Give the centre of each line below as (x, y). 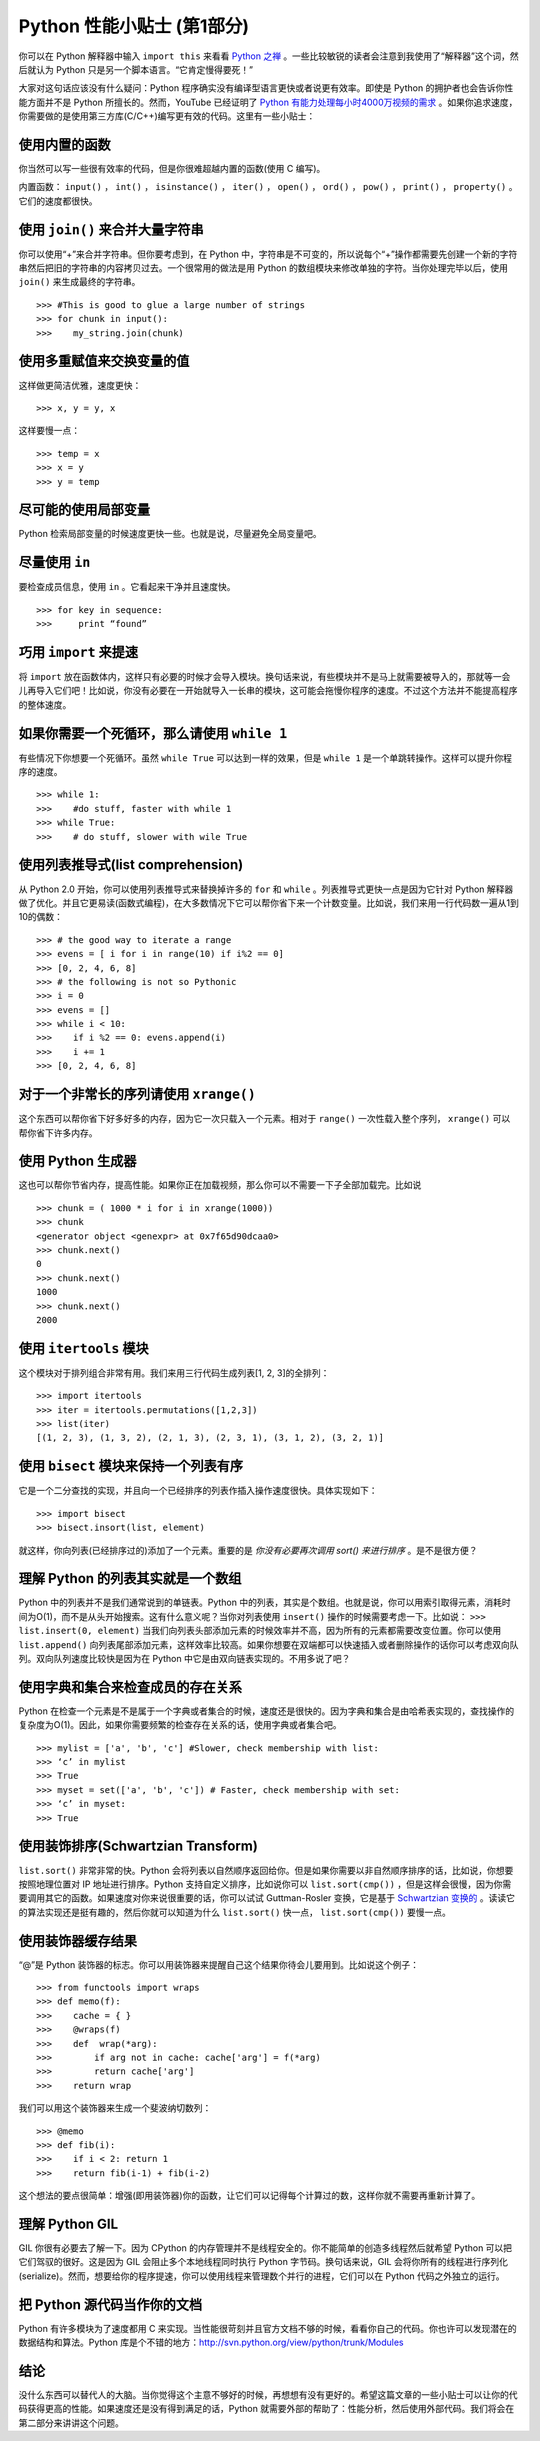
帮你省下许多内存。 (58, 1132)
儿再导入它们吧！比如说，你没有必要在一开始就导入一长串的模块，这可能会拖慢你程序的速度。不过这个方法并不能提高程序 (268, 691)
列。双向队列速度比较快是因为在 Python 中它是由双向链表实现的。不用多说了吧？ (184, 1658)
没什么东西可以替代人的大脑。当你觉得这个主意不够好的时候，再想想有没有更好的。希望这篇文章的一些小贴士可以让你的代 (268, 2394)
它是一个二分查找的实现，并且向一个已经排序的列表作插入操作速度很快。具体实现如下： (198, 1491)
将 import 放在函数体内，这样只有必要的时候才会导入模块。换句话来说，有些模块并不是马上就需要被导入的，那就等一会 (264, 677)
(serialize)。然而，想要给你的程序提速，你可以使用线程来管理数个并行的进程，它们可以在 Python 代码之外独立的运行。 (261, 2276)
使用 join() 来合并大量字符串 (111, 229)
